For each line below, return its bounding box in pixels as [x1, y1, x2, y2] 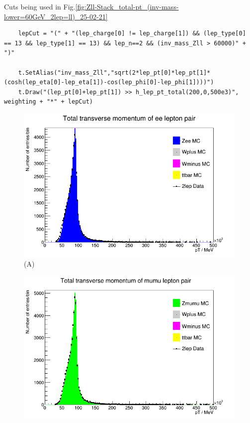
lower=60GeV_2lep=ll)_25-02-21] [4, 11, 108, 21]
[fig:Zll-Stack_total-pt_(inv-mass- [75, 1, 179, 11]
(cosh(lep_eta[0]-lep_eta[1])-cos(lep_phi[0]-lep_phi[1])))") [4, 79, 214, 86]
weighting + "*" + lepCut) [4, 98, 93, 106]
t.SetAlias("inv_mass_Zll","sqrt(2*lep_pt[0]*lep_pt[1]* [18, 69, 211, 76]
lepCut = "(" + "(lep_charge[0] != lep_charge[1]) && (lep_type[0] [18, 30, 246, 37]
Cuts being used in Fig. [4, 1, 76, 11]
